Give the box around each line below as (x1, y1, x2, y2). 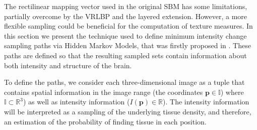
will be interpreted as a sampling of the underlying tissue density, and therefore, (4, 106, 251, 116)
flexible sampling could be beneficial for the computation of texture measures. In (4, 21, 253, 31)
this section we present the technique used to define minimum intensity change (4, 30, 247, 41)
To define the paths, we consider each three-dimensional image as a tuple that (4, 77, 245, 87)
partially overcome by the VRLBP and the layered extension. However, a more (4, 11, 247, 21)
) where (220, 86, 244, 97)
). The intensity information (163, 96, 249, 107)
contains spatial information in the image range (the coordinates (4, 86, 203, 97)
